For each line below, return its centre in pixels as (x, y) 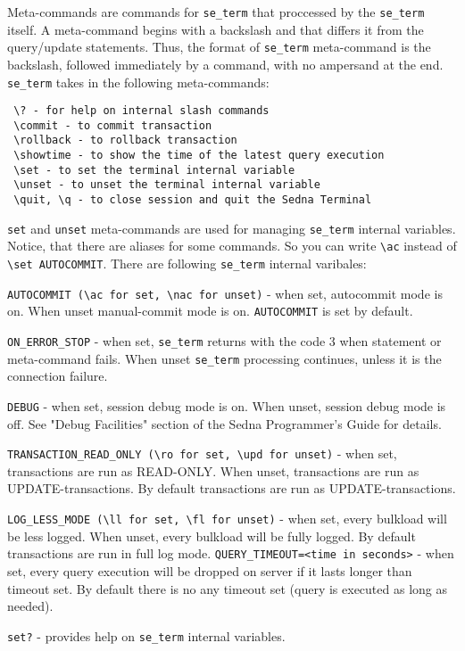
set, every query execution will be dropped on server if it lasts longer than (210, 570)
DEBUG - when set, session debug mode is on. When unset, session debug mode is (227, 405)
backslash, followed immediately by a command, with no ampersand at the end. (225, 64)
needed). (30, 606)
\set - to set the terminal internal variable (154, 170)
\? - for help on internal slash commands (141, 111)
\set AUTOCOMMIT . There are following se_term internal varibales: (187, 264)
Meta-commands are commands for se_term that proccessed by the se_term (216, 12)
